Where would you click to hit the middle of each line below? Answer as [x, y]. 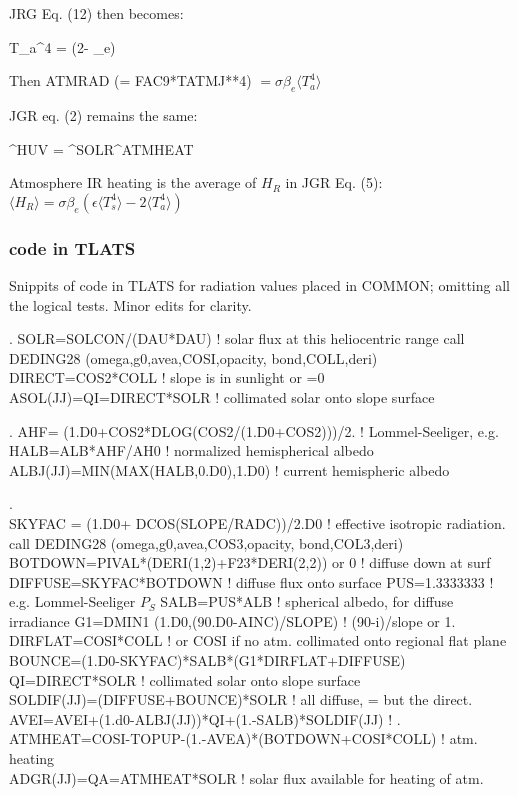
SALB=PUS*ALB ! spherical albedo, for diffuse [307, 601]
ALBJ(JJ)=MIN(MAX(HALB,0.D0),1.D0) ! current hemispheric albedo [229, 469]
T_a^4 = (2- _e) [62, 46]
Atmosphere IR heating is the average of [133, 182]
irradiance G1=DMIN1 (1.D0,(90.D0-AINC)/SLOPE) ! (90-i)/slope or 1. [232, 620]
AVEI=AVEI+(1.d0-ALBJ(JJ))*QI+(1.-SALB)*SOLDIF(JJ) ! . [205, 718]
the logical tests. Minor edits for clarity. [130, 304]
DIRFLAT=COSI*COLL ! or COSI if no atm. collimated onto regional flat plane [258, 640]
